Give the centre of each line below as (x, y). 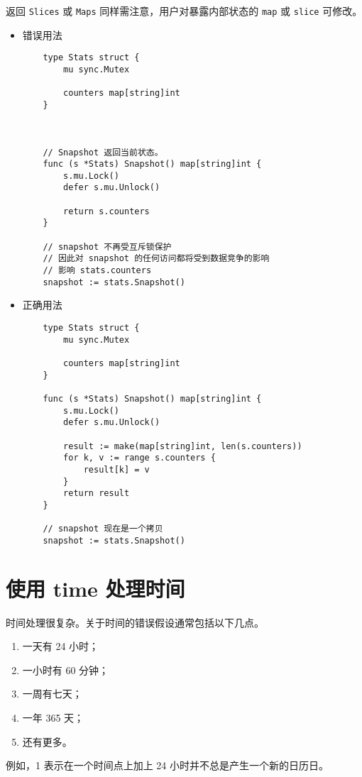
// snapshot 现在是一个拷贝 (103, 529)
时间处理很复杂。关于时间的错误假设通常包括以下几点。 (135, 622)
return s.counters (106, 211)
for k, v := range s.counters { (139, 458)
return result (97, 494)
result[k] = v (116, 469)
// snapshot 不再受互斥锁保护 (107, 247)
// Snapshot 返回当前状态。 (103, 152)
